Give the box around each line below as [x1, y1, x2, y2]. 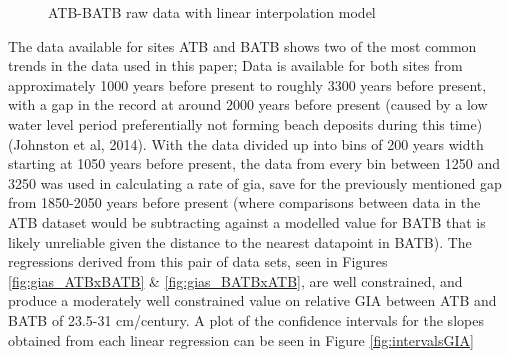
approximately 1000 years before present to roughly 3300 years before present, [8, 74, 487, 95]
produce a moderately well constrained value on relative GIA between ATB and [8, 290, 497, 311]
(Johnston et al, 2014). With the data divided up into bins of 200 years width [8, 133, 484, 154]
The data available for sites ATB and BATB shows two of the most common [8, 35, 477, 56]
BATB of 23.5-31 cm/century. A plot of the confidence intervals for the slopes [8, 309, 484, 330]
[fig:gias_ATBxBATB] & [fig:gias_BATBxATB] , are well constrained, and [8, 270, 463, 291]
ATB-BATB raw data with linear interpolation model [48, 2, 376, 22]
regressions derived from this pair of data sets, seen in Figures [8, 251, 388, 272]
